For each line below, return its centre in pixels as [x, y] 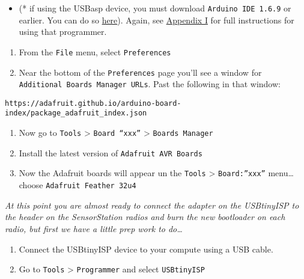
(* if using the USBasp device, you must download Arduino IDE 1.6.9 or [155, 8]
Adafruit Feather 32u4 [91, 186]
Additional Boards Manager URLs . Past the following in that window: [150, 84]
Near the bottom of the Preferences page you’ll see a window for [140, 72]
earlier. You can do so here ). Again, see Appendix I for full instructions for [157, 20]
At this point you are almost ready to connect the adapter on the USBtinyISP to [152, 205]
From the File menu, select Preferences [95, 51]
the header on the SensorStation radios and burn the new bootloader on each [145, 217]
